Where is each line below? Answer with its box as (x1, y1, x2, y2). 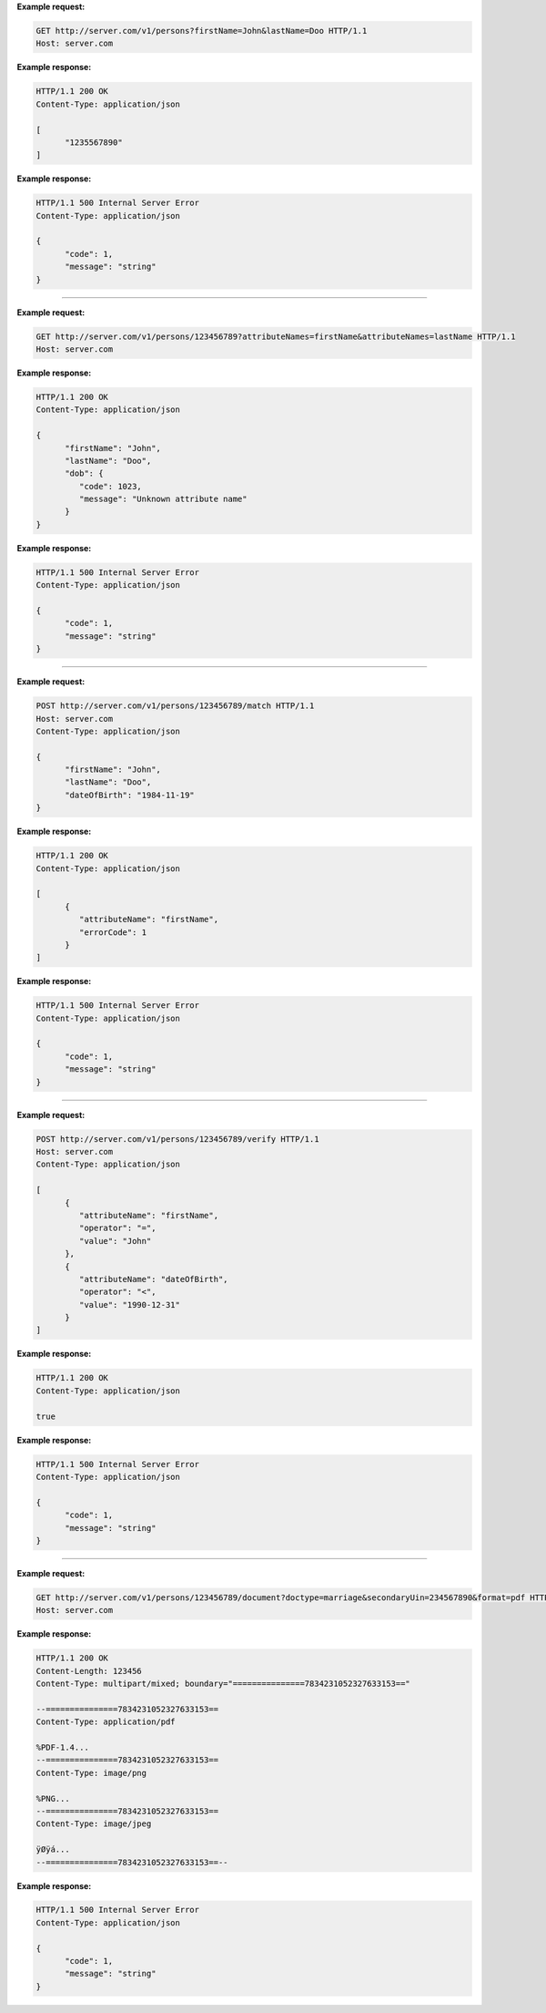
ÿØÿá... (35, 1844, 70, 1854)
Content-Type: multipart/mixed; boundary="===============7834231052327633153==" (35, 1679, 411, 1689)
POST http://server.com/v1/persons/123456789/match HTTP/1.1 (35, 701, 315, 711)
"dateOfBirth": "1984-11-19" (65, 789, 195, 800)
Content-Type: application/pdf (35, 1717, 177, 1727)
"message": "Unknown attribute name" (78, 494, 248, 505)
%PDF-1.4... (35, 1742, 90, 1752)
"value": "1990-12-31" (78, 1299, 181, 1309)
